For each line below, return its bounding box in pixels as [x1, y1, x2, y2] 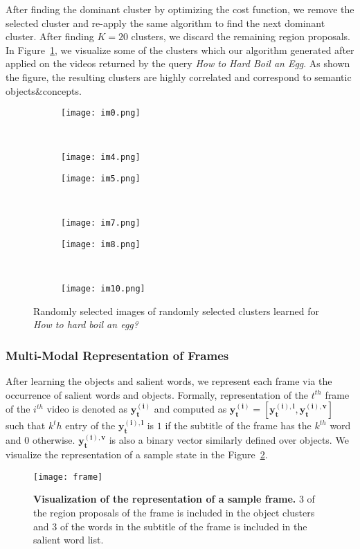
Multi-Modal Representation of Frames [6, 346, 229, 363]
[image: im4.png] [61, 152, 141, 163]
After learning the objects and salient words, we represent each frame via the [6, 374, 332, 388]
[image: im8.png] [61, 239, 141, 249]
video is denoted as [46, 402, 127, 416]
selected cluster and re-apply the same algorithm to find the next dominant [6, 15, 325, 30]
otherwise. [32, 433, 75, 447]
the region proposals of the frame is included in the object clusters [33, 505, 315, 519]
